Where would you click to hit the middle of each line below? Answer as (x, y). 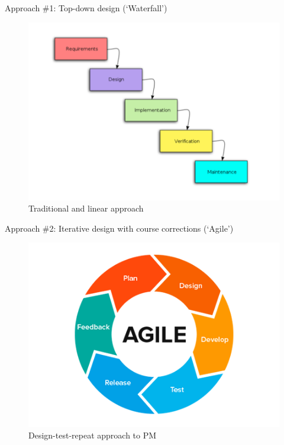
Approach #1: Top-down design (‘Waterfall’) (86, 8)
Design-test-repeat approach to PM (93, 435)
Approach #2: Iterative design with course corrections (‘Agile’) (119, 228)
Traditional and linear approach (86, 208)
